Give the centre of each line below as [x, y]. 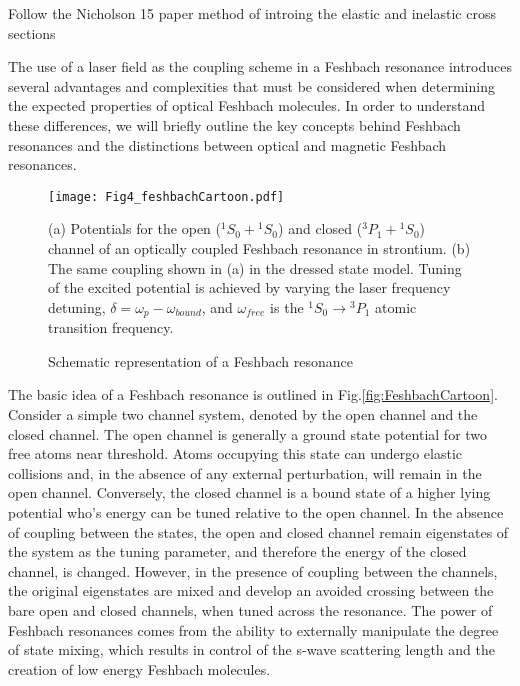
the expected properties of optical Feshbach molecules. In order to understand [247, 105]
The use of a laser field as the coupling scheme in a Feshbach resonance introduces [260, 66]
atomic [396, 306]
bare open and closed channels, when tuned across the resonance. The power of [250, 609]
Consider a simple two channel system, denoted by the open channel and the [243, 414]
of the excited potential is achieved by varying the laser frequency [249, 287]
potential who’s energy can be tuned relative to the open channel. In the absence [256, 511]
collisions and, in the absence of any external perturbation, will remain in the [245, 472]
